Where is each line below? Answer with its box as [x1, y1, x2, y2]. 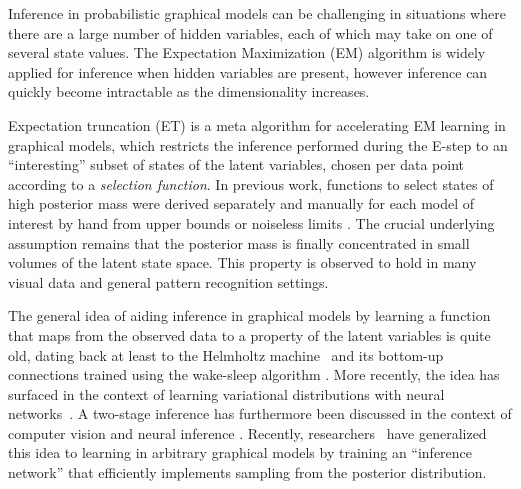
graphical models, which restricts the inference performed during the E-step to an [8, 134, 508, 155]
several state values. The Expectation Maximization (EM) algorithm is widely [8, 42, 486, 63]
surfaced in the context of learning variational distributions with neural [8, 383, 445, 404]
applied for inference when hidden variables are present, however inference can [8, 61, 488, 82]
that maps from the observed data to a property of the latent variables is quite [8, 324, 491, 345]
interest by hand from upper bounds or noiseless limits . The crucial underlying [8, 212, 495, 233]
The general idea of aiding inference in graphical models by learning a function [8, 305, 491, 326]
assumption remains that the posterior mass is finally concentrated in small [8, 232, 470, 253]
